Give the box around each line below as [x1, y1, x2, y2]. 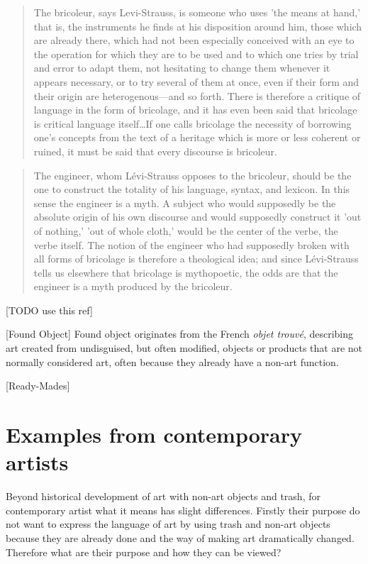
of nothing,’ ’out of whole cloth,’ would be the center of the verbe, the [33, 223, 338, 238]
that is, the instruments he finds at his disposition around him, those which [33, 18, 362, 33]
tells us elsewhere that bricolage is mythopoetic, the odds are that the [33, 265, 338, 280]
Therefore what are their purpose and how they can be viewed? [6, 544, 281, 559]
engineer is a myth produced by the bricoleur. [33, 279, 233, 294]
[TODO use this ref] [6, 302, 93, 317]
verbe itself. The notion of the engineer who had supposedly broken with [33, 237, 350, 252]
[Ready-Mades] [6, 378, 70, 393]
